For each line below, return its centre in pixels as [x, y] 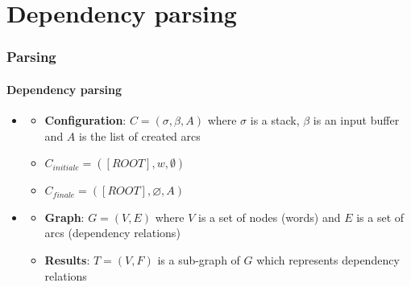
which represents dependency [328, 259]
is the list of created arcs [139, 135]
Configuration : [85, 120]
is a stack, [275, 120]
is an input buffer [356, 120]
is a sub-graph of [199, 259]
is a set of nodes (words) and [270, 217]
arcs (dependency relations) [112, 233]
